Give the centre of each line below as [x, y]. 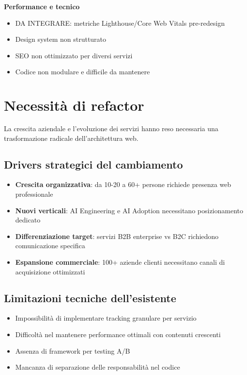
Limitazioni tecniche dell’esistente [90, 298]
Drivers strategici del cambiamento [93, 164]
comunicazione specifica [50, 246]
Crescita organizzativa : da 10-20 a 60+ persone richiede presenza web [123, 184]
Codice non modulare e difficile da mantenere [83, 72]
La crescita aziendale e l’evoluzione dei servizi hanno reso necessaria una [111, 128]
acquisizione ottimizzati [50, 271]
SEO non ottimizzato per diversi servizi [74, 55]
